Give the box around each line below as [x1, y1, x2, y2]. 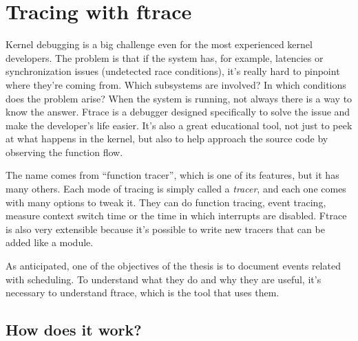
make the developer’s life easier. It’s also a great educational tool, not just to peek [6, 118, 352, 132]
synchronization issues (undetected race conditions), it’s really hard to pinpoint [6, 64, 340, 78]
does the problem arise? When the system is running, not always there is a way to [6, 91, 352, 105]
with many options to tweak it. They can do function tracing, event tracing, [6, 195, 326, 209]
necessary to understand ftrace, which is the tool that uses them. [6, 285, 280, 300]
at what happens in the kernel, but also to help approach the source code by [6, 131, 328, 146]
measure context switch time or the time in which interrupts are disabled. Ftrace [6, 208, 347, 223]
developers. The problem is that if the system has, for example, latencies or [6, 50, 324, 65]
